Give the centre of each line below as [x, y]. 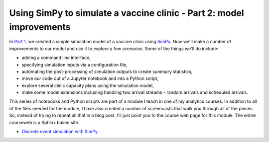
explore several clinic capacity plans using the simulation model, [88, 85]
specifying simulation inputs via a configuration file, [75, 65]
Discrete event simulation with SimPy [60, 132]
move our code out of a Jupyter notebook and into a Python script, [90, 78]
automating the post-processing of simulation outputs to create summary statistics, [107, 71]
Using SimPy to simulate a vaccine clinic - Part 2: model [127, 13]
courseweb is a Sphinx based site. [44, 122]
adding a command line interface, [56, 58]
